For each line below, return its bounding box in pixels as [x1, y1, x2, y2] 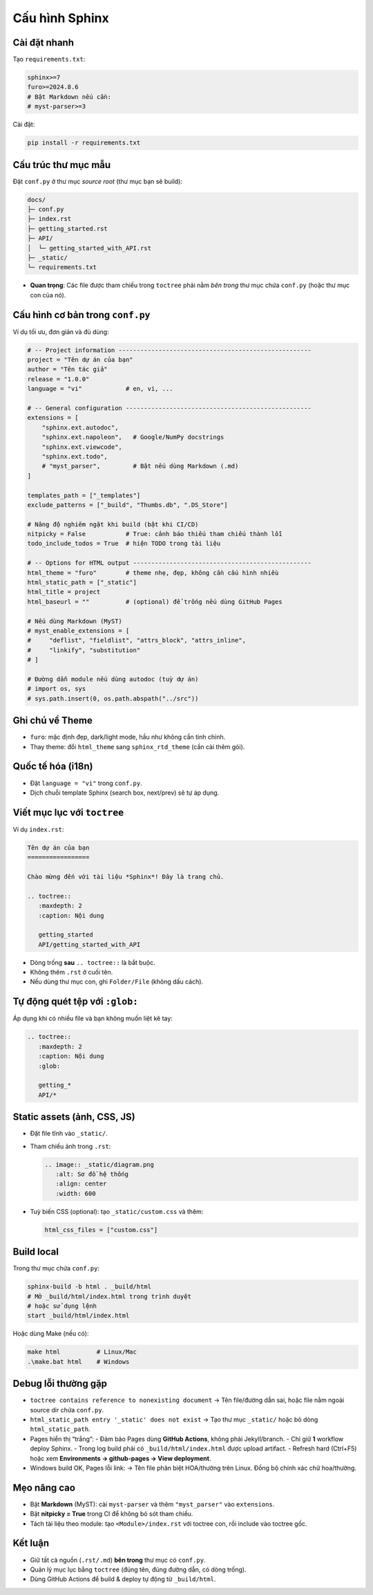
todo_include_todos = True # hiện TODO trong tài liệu [27, 540, 221, 548]
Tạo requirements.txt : [12, 55, 86, 64]
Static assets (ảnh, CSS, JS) [12, 1111, 135, 1123]
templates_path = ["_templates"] [27, 491, 141, 499]
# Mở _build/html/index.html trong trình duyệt [27, 1292, 191, 1300]
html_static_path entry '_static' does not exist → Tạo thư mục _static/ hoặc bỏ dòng [30, 1415, 318, 1424]
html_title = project [27, 588, 101, 596]
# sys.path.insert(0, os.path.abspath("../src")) [27, 694, 199, 702]
